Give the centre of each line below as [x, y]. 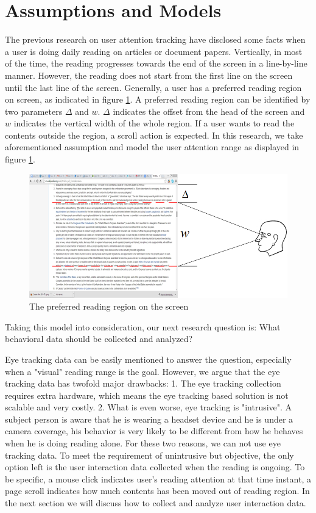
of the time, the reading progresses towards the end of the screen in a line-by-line [156, 63]
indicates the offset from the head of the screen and [209, 111]
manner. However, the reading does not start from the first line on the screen [149, 75]
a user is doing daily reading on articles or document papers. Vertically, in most [154, 51]
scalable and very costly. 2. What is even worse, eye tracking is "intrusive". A [149, 407]
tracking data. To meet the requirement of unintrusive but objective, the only [149, 455]
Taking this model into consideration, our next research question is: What [143, 326]
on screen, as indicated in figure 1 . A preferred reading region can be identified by [158, 99]
